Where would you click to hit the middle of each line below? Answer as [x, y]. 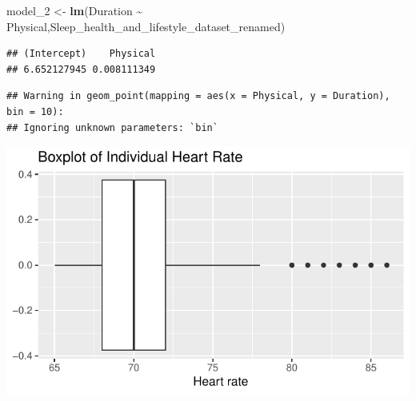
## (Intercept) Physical [81, 54]
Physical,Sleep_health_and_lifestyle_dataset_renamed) [146, 26]
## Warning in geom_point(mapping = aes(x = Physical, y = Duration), [198, 96]
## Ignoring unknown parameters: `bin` [112, 127]
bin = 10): [35, 111]
